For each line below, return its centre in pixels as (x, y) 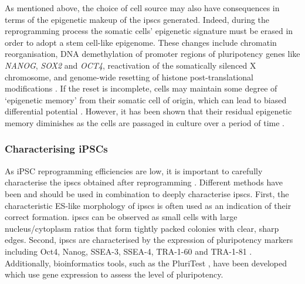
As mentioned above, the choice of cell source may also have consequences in (142, 8)
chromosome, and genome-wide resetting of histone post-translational (129, 77)
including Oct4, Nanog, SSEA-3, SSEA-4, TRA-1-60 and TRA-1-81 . (128, 251)
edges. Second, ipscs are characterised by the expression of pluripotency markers (149, 240)
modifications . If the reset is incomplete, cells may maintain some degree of (141, 88)
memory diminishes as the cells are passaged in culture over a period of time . (145, 122)
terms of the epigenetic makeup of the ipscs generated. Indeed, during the (137, 19)
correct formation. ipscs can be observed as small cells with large (121, 217)
